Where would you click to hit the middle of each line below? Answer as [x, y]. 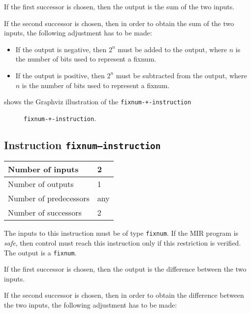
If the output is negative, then [61, 49]
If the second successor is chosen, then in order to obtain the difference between [124, 295]
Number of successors [45, 213]
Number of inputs [43, 169]
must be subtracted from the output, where [181, 75]
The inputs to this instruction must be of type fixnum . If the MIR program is [121, 233]
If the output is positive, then [60, 75]
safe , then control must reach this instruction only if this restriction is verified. [123, 242]
